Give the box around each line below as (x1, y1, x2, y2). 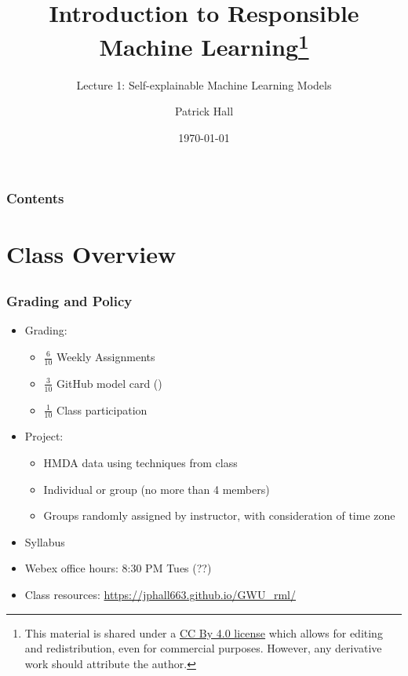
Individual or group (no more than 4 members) (43, 481, 270, 497)
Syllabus (24, 533, 65, 550)
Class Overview (6, 237, 177, 269)
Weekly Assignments (56, 349, 155, 364)
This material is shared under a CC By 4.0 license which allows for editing (24, 624, 383, 641)
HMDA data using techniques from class (43, 455, 238, 471)
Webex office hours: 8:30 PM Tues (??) (24, 560, 212, 576)
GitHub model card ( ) (56, 375, 162, 391)
